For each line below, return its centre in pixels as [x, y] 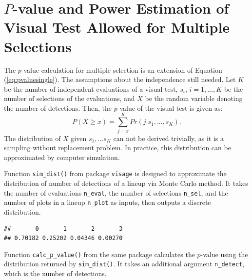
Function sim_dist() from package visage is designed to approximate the [115, 173]
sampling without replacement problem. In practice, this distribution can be [117, 148]
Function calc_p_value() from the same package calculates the [99, 254]
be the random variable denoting [194, 98]
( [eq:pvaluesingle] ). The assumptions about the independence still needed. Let [120, 79]
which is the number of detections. [55, 273]
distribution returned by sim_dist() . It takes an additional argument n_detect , [124, 264]
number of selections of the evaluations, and [69, 98]
